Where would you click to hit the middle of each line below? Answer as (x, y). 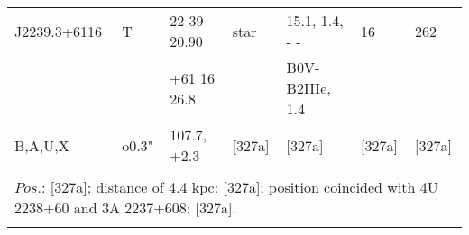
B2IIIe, (308, 88)
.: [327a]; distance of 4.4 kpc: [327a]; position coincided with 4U (238, 187)
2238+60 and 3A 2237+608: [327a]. (125, 208)
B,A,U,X (42, 145)
